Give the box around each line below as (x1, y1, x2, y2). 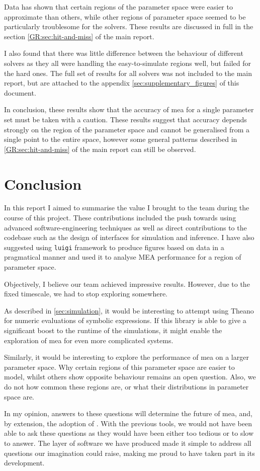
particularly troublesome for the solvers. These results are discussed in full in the (4, 21, 253, 32)
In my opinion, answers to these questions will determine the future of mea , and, (4, 408, 253, 419)
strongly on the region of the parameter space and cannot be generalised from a (4, 124, 250, 134)
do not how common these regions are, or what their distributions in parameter (4, 381, 249, 391)
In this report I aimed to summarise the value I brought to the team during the (4, 202, 249, 213)
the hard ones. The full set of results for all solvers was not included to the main (4, 67, 252, 78)
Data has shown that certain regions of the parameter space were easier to (4, 2, 233, 12)
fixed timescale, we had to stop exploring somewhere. (4, 288, 167, 299)
